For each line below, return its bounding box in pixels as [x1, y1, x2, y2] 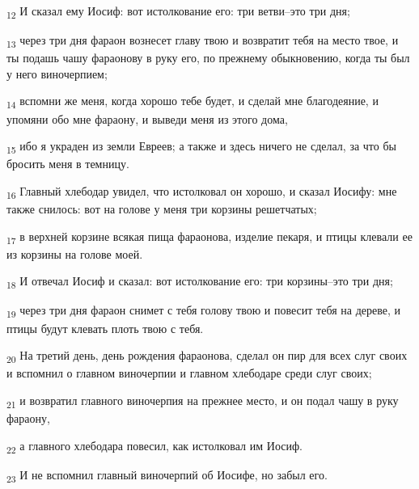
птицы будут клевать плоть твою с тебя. [6, 319, 204, 336]
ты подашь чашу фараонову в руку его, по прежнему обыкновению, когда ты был [6, 49, 410, 66]
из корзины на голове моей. [6, 245, 143, 262]
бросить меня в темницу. [6, 155, 129, 172]
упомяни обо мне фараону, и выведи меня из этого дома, [6, 110, 288, 127]
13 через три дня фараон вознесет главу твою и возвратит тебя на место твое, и [6, 32, 399, 50]
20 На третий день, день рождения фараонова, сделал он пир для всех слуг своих [6, 347, 408, 365]
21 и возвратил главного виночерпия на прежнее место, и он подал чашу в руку [6, 391, 399, 411]
